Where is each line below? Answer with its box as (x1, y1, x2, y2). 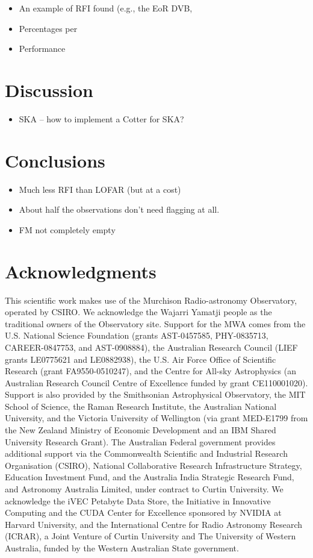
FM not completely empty (19, 223, 116, 236)
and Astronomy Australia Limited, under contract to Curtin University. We (5, 483, 284, 495)
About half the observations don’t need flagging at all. (19, 203, 220, 216)
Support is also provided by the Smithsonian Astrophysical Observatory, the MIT (5, 388, 306, 401)
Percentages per (19, 22, 78, 34)
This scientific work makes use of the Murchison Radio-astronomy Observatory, (5, 293, 297, 306)
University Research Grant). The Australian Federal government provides (5, 435, 276, 448)
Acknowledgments (5, 259, 156, 283)
